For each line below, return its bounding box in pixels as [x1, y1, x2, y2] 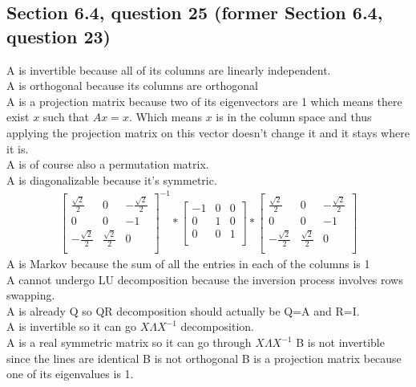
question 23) [6, 23, 111, 48]
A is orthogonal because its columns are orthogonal [6, 77, 258, 94]
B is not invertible [296, 334, 385, 351]
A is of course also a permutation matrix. [6, 156, 209, 173]
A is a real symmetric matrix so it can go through [6, 334, 252, 351]
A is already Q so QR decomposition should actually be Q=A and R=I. [6, 302, 360, 319]
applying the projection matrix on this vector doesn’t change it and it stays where [6, 124, 410, 141]
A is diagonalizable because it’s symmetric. [6, 171, 217, 188]
